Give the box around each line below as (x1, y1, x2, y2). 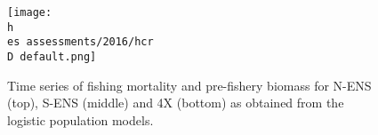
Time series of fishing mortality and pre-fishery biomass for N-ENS (7, 75, 372, 94)
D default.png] (7, 50, 97, 63)
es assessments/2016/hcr (7, 36, 154, 49)
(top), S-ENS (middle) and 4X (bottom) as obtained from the (7, 93, 344, 112)
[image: (7, 6, 52, 19)
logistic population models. (7, 110, 154, 129)
